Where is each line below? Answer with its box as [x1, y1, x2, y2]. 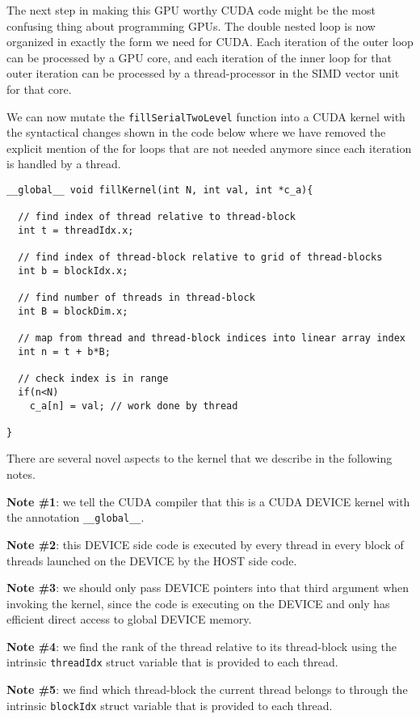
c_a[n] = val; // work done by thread [29, 400, 238, 412]
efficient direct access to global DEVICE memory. [6, 611, 252, 628]
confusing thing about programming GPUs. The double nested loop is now [6, 17, 376, 34]
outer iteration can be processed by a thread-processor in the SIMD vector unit [6, 65, 400, 82]
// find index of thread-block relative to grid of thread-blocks [18, 252, 383, 264]
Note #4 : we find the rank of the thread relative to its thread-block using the [6, 637, 397, 654]
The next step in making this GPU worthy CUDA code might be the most [6, 2, 376, 18]
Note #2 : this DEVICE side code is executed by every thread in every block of [6, 535, 404, 552]
